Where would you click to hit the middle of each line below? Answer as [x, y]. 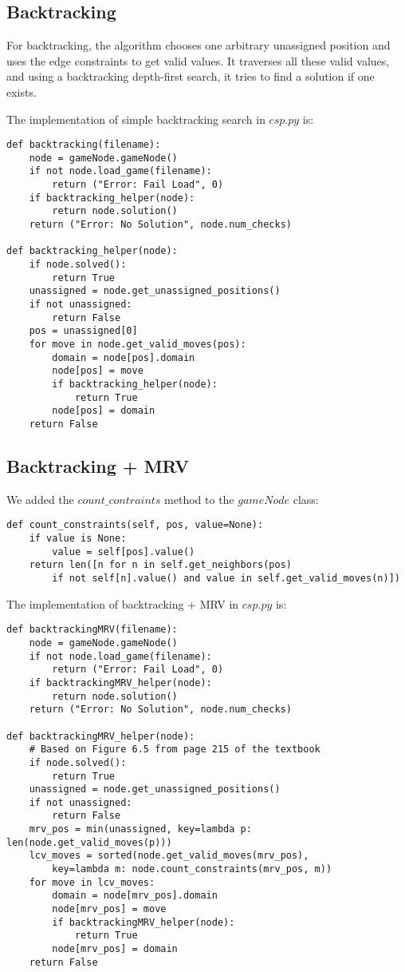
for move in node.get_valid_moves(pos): [138, 345]
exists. [22, 91]
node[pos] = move [98, 371]
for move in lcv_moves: [92, 882]
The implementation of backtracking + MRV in [123, 603]
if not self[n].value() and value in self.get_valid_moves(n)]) [226, 579]
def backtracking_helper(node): [92, 251]
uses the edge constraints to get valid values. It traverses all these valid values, [198, 60]
